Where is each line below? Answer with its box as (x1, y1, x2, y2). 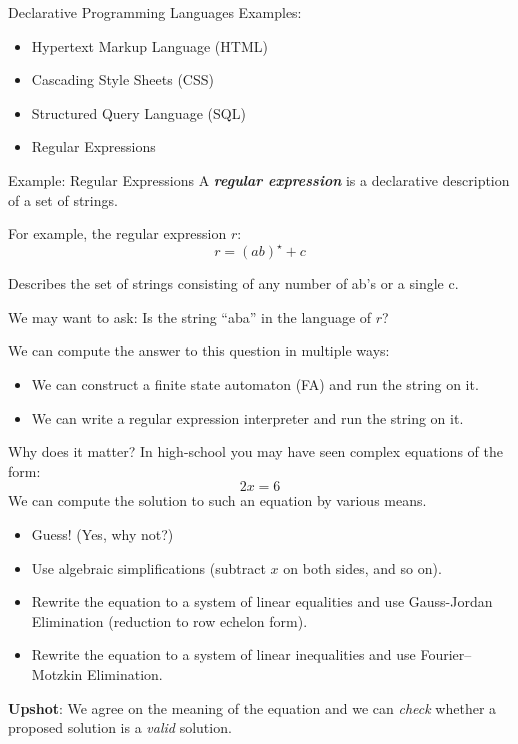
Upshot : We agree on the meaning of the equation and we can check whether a (8, 697, 497, 718)
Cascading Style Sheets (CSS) (31, 69, 214, 90)
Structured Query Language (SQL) (31, 102, 246, 123)
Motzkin (31, 663, 83, 684)
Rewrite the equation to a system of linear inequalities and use (31, 644, 416, 665)
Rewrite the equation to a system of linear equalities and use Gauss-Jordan (31, 591, 493, 612)
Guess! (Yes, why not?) (31, 524, 174, 544)
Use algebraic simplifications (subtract (31, 557, 266, 578)
